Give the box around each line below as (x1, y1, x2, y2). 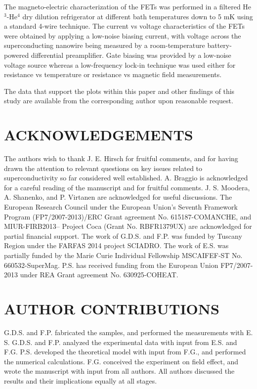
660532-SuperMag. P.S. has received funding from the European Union (4, 259, 218, 270)
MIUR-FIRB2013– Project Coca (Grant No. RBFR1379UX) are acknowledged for (4, 221, 252, 231)
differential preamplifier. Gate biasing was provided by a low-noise (31, 49, 231, 60)
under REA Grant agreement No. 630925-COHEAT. (20, 269, 178, 280)
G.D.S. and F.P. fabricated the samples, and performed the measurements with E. (4, 327, 253, 337)
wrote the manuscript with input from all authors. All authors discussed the (4, 366, 235, 376)
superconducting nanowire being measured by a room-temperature (4, 40, 205, 50)
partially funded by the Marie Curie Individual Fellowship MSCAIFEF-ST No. (4, 250, 243, 260)
